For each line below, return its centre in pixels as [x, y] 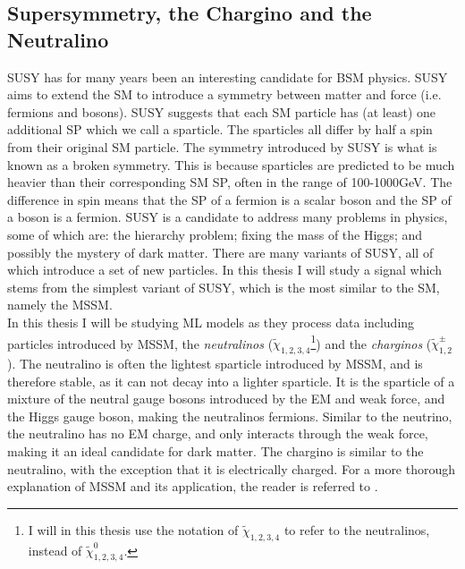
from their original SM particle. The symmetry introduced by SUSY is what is [222, 146]
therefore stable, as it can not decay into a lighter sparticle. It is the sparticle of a [231, 381]
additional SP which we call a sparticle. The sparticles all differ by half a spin [220, 129]
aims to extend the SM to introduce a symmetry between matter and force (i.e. [224, 94]
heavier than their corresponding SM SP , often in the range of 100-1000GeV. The [230, 182]
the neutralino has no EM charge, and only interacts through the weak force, [218, 433]
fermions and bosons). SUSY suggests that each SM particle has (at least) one [222, 111]
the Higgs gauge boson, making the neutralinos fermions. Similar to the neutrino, [230, 416]
